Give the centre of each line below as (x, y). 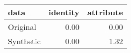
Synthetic (24, 41)
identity (64, 12)
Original (22, 27)
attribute (105, 12)
